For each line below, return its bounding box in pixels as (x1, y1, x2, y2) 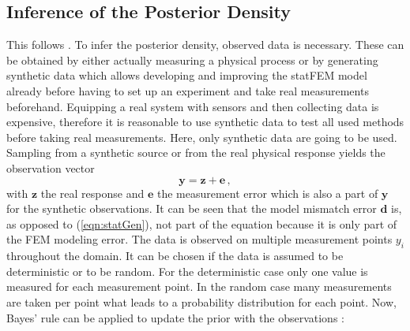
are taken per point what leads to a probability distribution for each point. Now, (6, 293, 397, 310)
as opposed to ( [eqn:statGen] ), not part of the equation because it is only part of (6, 215, 397, 232)
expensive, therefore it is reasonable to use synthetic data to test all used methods (6, 113, 404, 130)
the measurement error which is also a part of (156, 184, 378, 201)
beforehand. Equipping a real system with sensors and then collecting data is (6, 98, 379, 114)
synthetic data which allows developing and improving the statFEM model (6, 67, 367, 84)
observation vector (6, 159, 95, 176)
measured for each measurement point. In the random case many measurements (6, 278, 392, 295)
